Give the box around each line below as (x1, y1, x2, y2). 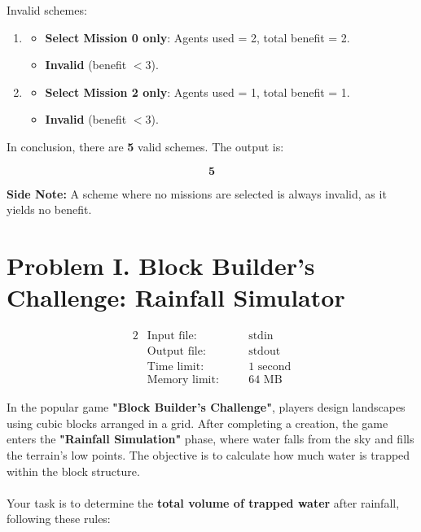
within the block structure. (7, 462, 140, 479)
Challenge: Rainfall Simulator (7, 281, 345, 314)
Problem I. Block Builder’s (7, 248, 315, 281)
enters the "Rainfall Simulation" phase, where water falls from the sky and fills (7, 430, 414, 447)
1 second (248, 361, 292, 373)
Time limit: (147, 361, 204, 373)
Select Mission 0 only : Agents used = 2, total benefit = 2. (45, 28, 350, 46)
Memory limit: (147, 374, 219, 386)
